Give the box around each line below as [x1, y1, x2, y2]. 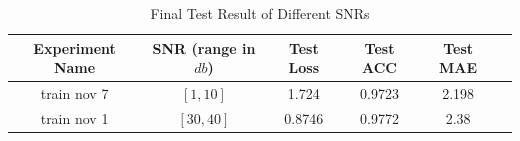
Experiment [33, 37, 116, 58]
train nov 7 [40, 83, 109, 104]
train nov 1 [40, 107, 109, 128]
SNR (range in [152, 37, 256, 58]
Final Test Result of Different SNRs [150, 3, 370, 23]
